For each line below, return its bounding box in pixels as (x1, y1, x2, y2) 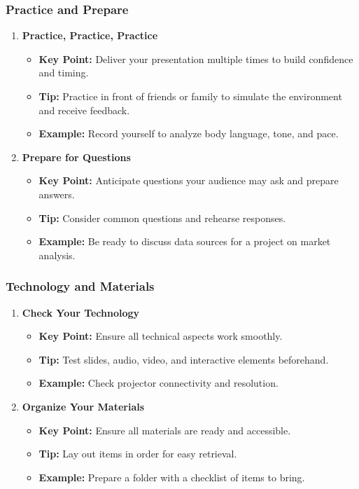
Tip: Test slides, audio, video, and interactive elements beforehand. (38, 352, 329, 366)
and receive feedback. (38, 102, 130, 117)
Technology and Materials (6, 277, 155, 295)
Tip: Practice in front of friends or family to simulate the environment (38, 89, 342, 103)
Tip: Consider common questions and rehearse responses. (38, 210, 286, 225)
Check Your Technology (22, 305, 140, 319)
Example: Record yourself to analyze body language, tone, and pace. (38, 126, 339, 141)
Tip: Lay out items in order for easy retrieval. (38, 446, 237, 461)
